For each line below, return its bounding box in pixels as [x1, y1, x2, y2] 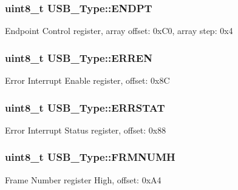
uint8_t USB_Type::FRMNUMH [5, 149, 175, 165]
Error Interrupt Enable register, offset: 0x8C [5, 74, 170, 87]
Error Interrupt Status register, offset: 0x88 [5, 123, 166, 136]
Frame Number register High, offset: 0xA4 [5, 173, 161, 186]
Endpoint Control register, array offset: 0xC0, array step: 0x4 [5, 24, 233, 37]
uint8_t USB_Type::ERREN [5, 50, 152, 65]
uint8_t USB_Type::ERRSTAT [5, 100, 165, 115]
